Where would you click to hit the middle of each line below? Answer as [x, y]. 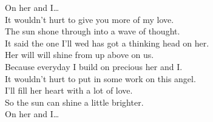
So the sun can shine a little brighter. [74, 102]
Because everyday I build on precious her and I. [94, 66]
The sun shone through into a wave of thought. [93, 31]
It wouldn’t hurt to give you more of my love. [90, 19]
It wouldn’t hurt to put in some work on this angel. [100, 78]
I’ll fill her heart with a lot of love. [69, 90]
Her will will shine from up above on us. [79, 55]
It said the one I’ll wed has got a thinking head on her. [107, 43]
